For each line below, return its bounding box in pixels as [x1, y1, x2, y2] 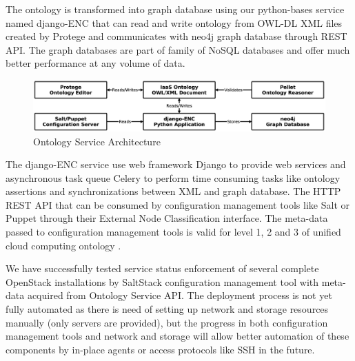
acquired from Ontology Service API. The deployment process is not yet [27, 288, 332, 302]
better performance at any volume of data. [6, 56, 185, 70]
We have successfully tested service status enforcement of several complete [6, 261, 319, 276]
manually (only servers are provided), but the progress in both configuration [6, 315, 328, 329]
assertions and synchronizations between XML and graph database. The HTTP [6, 184, 341, 198]
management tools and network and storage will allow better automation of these [6, 329, 349, 343]
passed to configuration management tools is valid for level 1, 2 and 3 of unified [6, 225, 341, 239]
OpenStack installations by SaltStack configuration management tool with [6, 274, 319, 289]
